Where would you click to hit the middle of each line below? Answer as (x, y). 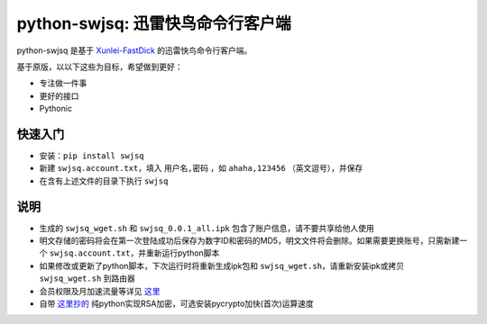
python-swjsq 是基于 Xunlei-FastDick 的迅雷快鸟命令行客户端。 (134, 50)
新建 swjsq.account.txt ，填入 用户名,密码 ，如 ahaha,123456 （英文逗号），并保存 (201, 168)
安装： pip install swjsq (92, 156)
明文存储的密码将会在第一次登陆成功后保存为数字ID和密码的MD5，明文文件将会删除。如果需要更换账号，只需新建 (249, 241)
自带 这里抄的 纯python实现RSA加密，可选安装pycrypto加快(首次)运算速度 (177, 304)
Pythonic (55, 109)
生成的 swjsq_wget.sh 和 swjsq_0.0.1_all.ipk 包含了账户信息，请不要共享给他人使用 (207, 228)
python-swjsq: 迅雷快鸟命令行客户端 (154, 23)
